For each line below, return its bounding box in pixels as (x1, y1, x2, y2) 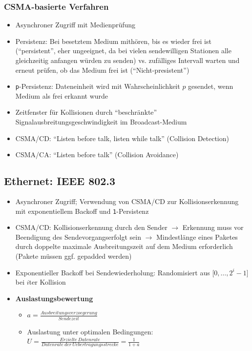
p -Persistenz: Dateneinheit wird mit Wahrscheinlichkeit (15, 81, 180, 91)
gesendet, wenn (188, 81, 233, 91)
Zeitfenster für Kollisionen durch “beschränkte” (15, 107, 157, 117)
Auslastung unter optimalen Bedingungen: (27, 326, 153, 336)
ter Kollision (29, 277, 66, 287)
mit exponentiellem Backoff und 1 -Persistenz (15, 206, 149, 216)
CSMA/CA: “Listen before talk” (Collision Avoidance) (15, 149, 179, 160)
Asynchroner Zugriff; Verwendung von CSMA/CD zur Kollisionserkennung (15, 196, 239, 206)
